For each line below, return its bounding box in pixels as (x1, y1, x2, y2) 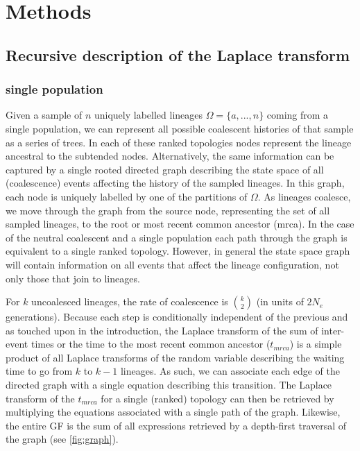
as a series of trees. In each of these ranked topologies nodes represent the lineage (6, 135, 352, 149)
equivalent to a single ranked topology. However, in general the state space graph (6, 244, 350, 258)
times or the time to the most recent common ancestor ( (31, 337, 271, 351)
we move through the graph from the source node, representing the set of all (6, 203, 330, 217)
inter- (321, 323, 345, 337)
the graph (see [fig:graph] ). (6, 432, 119, 446)
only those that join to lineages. (6, 271, 140, 285)
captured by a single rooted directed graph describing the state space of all (6, 162, 324, 176)
